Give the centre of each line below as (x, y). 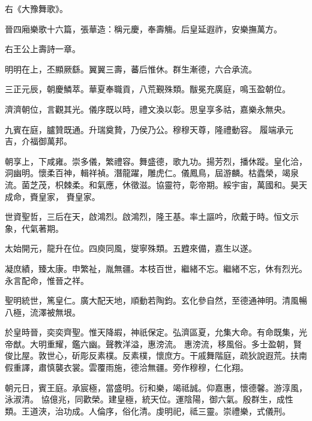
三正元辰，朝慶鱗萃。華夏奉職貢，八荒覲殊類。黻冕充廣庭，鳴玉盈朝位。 (148, 89)
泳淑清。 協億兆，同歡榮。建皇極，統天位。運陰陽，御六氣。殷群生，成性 (149, 399)
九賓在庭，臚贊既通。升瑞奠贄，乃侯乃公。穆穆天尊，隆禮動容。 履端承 (145, 129)
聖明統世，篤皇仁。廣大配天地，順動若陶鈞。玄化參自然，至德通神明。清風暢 (156, 300)
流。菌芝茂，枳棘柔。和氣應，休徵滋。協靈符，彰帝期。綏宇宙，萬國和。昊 (152, 184)
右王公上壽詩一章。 (43, 49)
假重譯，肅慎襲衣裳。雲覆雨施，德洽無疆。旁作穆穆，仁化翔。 (127, 367)
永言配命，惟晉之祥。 (47, 280)
